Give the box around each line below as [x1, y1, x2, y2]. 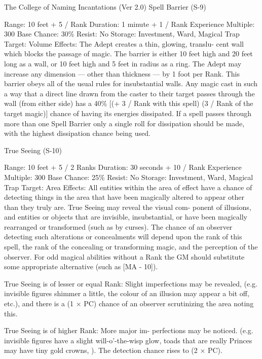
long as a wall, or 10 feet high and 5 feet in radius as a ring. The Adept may [4, 58, 242, 68]
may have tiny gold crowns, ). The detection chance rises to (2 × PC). [4, 345, 222, 355]
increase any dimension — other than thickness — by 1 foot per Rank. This [4, 68, 240, 79]
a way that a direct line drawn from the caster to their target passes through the [4, 88, 255, 98]
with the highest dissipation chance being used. [4, 128, 151, 138]
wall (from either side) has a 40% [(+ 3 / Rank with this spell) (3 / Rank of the [4, 98, 253, 109]
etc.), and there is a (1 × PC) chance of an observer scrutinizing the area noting [4, 298, 254, 309]
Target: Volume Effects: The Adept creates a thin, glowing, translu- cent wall [4, 38, 244, 49]
